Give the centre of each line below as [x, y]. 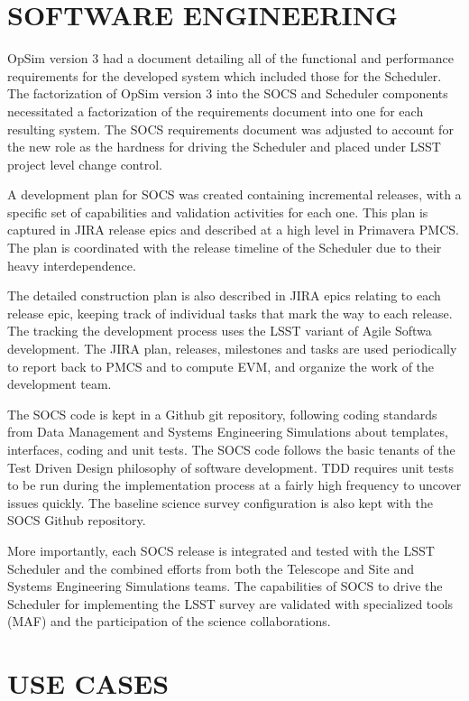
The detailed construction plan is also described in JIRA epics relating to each [224, 295]
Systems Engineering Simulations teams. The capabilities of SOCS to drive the [225, 586]
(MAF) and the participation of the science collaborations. [169, 621]
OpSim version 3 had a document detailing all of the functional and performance [230, 58]
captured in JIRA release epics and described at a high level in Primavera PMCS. [233, 230]
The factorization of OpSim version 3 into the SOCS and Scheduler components [228, 93]
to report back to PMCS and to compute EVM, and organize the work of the [221, 366]
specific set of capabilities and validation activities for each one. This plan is [218, 212]
